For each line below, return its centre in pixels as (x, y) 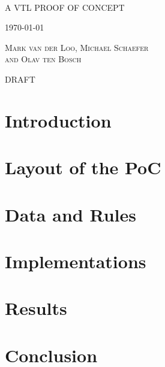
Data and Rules (70, 214)
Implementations (76, 261)
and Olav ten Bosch (43, 59)
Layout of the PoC (83, 167)
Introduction (58, 120)
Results (36, 308)
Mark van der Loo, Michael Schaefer (77, 47)
